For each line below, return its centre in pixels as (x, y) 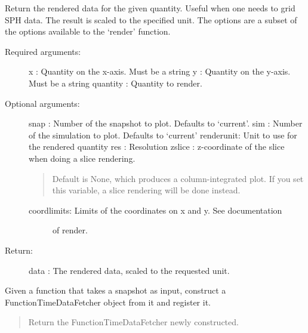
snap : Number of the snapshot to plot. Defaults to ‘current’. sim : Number (166, 123)
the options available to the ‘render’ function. (88, 31)
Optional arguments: (42, 103)
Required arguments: (43, 51)
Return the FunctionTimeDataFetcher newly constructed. (133, 322)
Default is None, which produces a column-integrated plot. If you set (178, 178)
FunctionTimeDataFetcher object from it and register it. (108, 302)
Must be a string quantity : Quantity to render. (115, 83)
